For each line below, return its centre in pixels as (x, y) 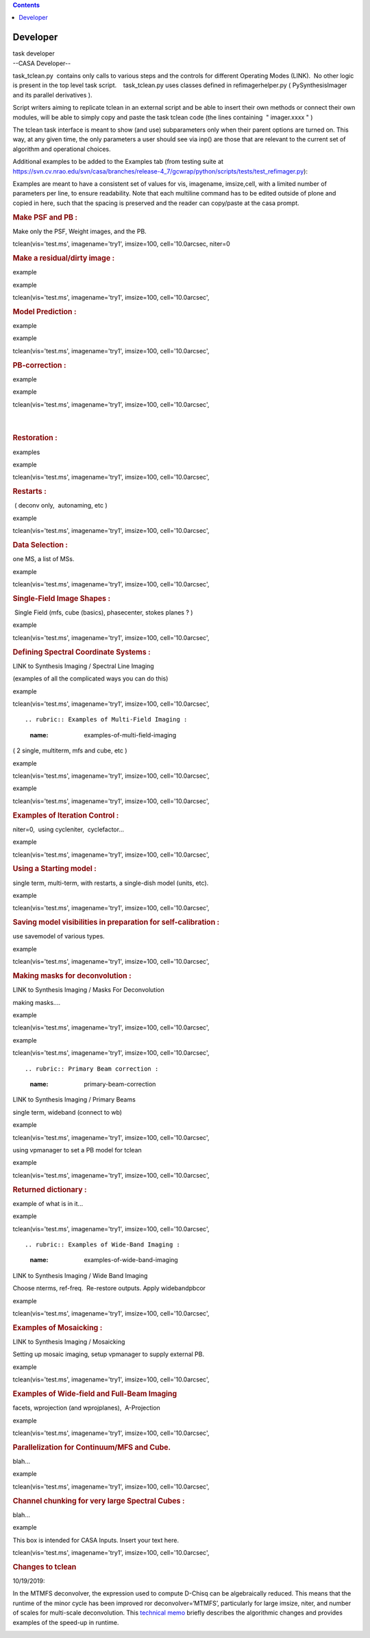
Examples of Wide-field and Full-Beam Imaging (95, 1394)
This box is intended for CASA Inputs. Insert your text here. (96, 1540)
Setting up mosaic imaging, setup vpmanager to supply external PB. (109, 1354)
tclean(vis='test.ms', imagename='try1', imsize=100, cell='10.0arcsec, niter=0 (122, 244)
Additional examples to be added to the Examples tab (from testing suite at (118, 162)
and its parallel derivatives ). (52, 95)
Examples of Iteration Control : (66, 815)
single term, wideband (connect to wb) (67, 1112)
